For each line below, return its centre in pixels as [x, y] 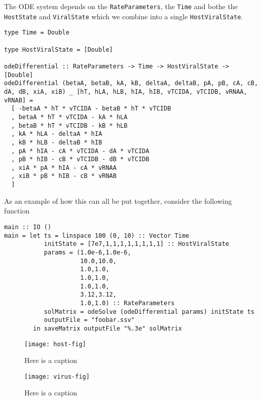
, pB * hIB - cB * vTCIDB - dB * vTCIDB [80, 159]
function [17, 211]
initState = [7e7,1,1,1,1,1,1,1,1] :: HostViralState [136, 244]
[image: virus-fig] [57, 376]
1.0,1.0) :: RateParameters [127, 303]
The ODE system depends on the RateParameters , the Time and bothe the [121, 6]
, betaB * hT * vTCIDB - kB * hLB [69, 125]
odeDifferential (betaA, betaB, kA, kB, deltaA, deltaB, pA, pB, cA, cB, [131, 83]
